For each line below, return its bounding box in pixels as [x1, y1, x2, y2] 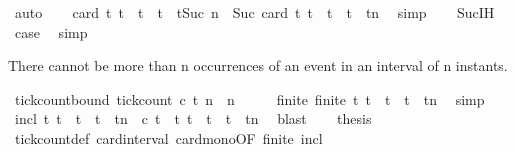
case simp [14, 21, 88, 42]
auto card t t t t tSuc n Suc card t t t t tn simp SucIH [14, 2, 495, 22]
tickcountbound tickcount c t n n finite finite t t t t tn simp [14, 88, 485, 109]
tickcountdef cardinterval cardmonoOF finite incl [14, 127, 323, 148]
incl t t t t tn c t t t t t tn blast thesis [14, 108, 372, 129]
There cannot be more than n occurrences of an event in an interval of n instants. [8, 55, 508, 76]
